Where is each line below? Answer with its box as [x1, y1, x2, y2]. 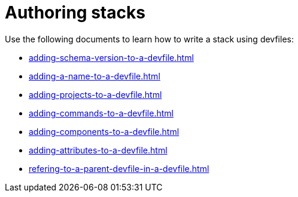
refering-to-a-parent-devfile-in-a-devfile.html [29, 163, 209, 174]
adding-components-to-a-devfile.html [29, 126, 180, 137]
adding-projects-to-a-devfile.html [29, 89, 162, 100]
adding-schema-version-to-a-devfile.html [29, 52, 194, 63]
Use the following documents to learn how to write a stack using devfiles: [5, 33, 294, 44]
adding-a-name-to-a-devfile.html [29, 70, 160, 81]
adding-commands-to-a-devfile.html [29, 107, 174, 118]
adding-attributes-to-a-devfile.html [29, 144, 168, 155]
